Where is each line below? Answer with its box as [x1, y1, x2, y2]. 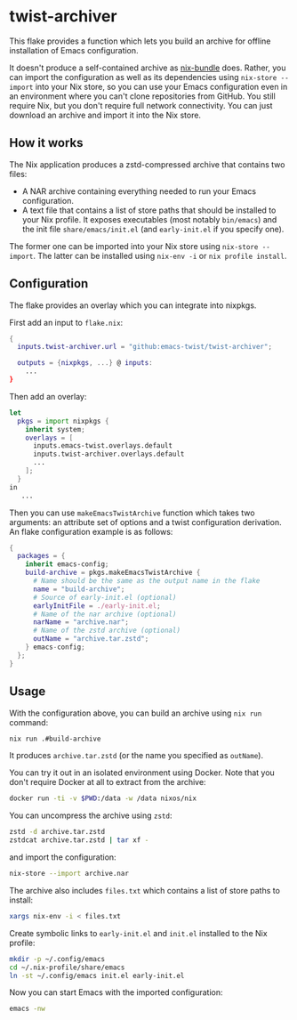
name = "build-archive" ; [32, 585, 125, 594]
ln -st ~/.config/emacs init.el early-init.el [9, 971, 185, 980]
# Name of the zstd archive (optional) [32, 626, 181, 635]
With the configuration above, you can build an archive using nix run [9, 708, 262, 718]
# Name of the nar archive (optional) [32, 610, 177, 619]
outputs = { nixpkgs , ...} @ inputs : [17, 359, 153, 368]
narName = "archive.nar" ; [32, 618, 129, 627]
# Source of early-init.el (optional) [32, 593, 177, 602]
